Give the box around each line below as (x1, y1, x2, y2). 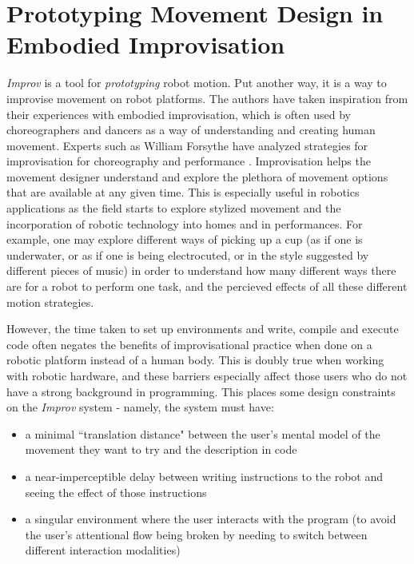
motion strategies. (6, 293, 94, 310)
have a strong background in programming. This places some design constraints (6, 383, 396, 399)
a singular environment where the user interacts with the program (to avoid (25, 510, 396, 527)
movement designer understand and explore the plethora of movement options (6, 168, 388, 185)
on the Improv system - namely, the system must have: (6, 399, 274, 415)
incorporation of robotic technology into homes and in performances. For (6, 215, 363, 232)
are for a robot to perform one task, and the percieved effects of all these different (6, 278, 408, 295)
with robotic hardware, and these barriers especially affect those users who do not (6, 367, 408, 383)
